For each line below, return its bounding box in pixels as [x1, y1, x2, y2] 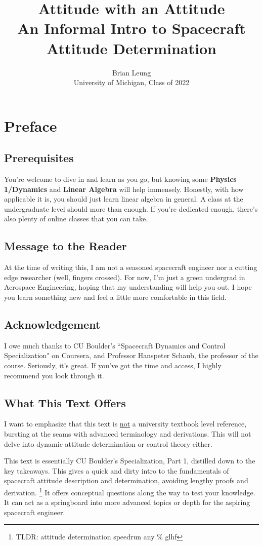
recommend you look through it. [4, 370, 104, 380]
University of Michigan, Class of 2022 [73, 77, 190, 88]
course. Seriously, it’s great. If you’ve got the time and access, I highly [4, 360, 222, 371]
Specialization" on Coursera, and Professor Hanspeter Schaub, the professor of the [4, 350, 258, 361]
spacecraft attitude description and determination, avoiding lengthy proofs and [4, 475, 248, 486]
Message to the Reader [4, 238, 127, 254]
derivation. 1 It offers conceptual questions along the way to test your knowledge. [4, 485, 255, 497]
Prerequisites [4, 150, 74, 166]
